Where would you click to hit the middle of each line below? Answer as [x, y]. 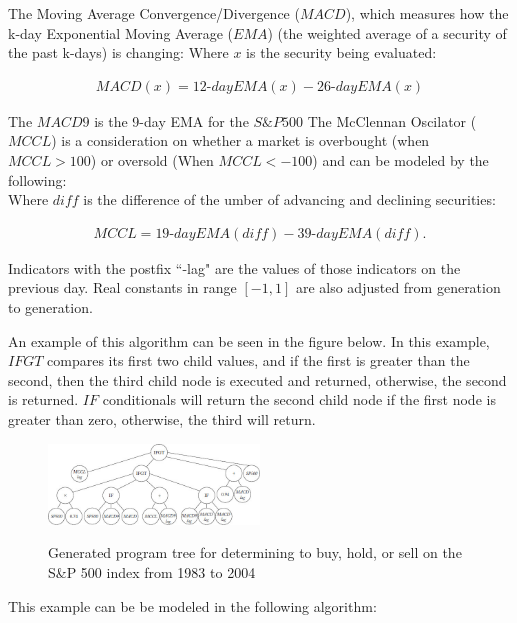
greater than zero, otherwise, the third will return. [162, 418]
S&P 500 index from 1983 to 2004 [152, 571]
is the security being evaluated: [341, 52]
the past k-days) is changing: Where [118, 52]
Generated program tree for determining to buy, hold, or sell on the [255, 552]
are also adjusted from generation [398, 287]
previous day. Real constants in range [122, 287]
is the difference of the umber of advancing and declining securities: [289, 199]
